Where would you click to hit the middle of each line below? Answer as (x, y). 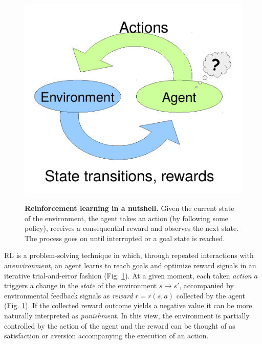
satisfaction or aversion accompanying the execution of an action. (106, 336)
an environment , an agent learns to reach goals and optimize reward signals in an (130, 265)
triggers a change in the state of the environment (81, 285)
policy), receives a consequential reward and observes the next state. (132, 228)
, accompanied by (206, 285)
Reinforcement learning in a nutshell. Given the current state (129, 208)
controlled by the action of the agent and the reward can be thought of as (120, 325)
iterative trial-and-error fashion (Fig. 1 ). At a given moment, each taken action (128, 275)
